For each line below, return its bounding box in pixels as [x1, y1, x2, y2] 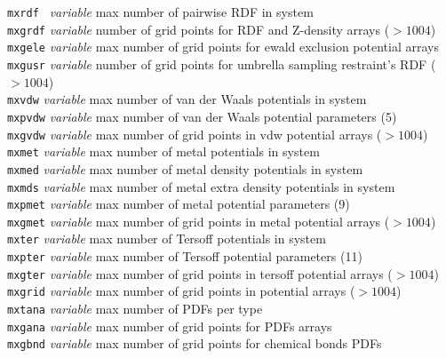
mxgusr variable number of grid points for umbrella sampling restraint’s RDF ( [7, 54, 436, 73]
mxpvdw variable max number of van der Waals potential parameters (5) [7, 107, 397, 125]
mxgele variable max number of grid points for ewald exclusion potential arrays [7, 37, 439, 56]
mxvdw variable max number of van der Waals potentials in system [7, 90, 367, 108]
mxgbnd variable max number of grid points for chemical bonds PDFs [7, 334, 382, 353]
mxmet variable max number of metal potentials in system [7, 142, 320, 161]
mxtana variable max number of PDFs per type [7, 299, 263, 318]
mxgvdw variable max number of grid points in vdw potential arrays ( [7, 124, 382, 143]
